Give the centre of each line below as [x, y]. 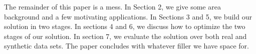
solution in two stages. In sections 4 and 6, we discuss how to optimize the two [125, 26]
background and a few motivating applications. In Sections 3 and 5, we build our [128, 16]
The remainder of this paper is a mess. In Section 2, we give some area [112, 6]
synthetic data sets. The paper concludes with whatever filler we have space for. [126, 46]
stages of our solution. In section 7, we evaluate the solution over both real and [125, 36]
